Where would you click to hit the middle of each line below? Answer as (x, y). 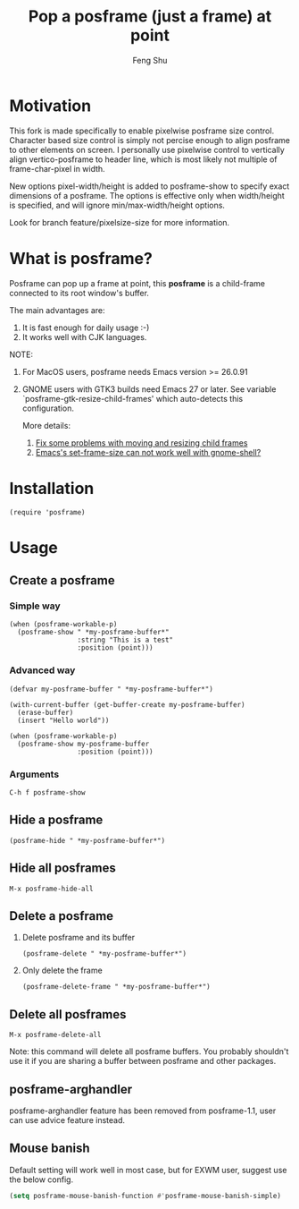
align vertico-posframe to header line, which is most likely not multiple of (143, 159)
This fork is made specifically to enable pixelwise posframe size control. (142, 131)
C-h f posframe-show (48, 793)
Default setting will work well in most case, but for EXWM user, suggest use (148, 1170)
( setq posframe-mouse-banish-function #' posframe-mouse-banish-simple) (145, 1196)
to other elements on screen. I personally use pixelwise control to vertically (147, 149)
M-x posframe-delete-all (55, 1035)
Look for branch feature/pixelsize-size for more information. (120, 222)
